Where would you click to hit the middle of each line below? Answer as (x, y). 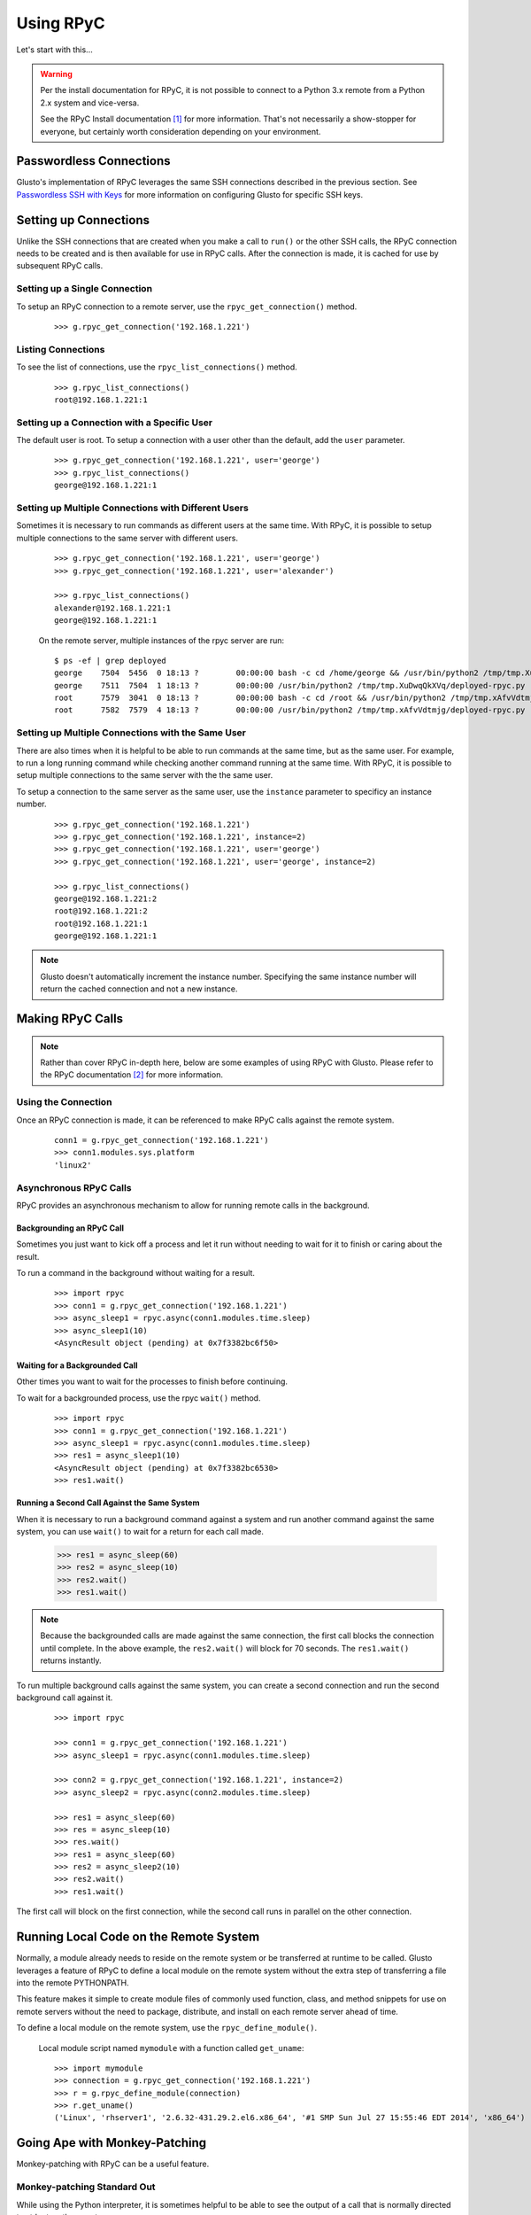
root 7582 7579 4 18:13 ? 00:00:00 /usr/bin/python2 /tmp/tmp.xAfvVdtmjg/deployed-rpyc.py (290, 710)
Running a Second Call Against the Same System (108, 1503)
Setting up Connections (83, 220)
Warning (56, 74)
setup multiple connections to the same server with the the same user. (145, 775)
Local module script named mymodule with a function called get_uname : (171, 2048)
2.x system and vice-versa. (90, 103)
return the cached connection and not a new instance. (139, 989)
